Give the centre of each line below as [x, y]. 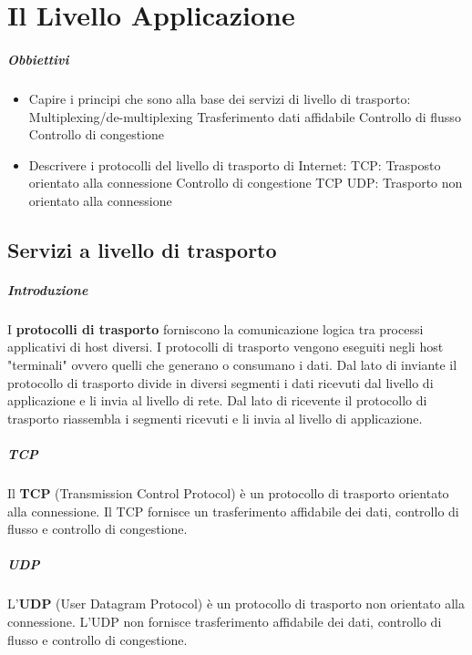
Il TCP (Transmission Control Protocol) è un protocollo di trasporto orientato [228, 492]
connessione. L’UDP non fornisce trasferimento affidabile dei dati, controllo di [225, 621]
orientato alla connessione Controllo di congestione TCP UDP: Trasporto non [246, 183]
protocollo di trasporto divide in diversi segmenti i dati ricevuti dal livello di [221, 382]
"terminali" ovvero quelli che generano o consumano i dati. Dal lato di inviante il [232, 365]
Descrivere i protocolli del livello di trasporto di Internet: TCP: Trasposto [235, 164]
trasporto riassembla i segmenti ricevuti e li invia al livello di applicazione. [215, 418]
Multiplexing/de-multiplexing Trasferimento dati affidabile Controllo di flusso [245, 116]
